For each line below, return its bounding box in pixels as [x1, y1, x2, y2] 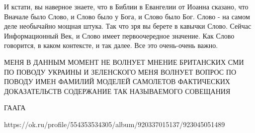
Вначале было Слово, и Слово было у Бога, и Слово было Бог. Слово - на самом [4, 11, 250, 21]
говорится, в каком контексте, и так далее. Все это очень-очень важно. [4, 40, 218, 50]
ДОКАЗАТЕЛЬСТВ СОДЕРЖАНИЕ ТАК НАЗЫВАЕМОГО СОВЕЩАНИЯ [4, 86, 231, 96]
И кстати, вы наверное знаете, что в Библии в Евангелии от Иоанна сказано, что [4, 1, 249, 11]
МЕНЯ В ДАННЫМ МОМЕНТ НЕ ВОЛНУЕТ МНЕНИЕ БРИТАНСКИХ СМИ [4, 56, 244, 67]
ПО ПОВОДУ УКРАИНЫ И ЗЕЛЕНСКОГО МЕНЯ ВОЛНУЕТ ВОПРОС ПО [4, 66, 237, 77]
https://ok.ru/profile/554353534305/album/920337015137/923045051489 [4, 119, 225, 129]
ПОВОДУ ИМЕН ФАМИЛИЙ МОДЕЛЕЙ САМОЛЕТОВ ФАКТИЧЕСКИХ [4, 76, 230, 87]
